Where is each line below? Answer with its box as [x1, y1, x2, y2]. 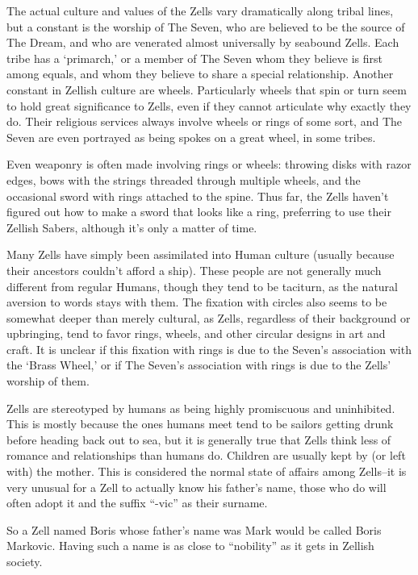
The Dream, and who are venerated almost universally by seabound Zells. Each [6, 34, 399, 51]
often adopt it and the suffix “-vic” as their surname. [6, 494, 268, 511]
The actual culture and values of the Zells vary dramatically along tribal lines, [6, 2, 394, 19]
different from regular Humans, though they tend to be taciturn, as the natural [6, 277, 398, 294]
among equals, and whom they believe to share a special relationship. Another [6, 65, 394, 82]
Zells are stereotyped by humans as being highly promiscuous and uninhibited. [6, 399, 395, 416]
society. [6, 553, 43, 569]
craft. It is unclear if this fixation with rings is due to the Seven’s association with [6, 340, 412, 357]
